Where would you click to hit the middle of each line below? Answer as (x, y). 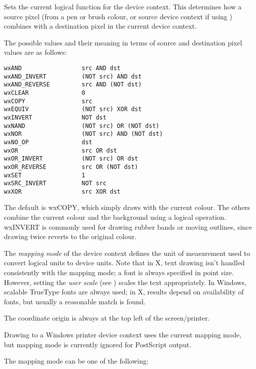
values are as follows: (36, 52)
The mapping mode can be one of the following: (76, 361)
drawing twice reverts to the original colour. (70, 236)
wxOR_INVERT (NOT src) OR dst (71, 159)
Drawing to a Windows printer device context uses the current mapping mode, (123, 334)
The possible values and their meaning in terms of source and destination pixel (123, 42)
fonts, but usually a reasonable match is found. (75, 301)
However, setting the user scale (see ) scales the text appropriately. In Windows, (125, 282)
